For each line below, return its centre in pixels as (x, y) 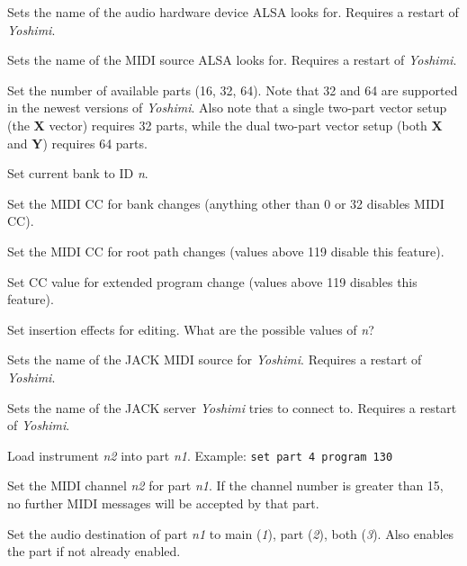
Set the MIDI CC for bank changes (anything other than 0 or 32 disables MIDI (226, 203)
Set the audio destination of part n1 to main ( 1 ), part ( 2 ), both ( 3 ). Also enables (231, 533)
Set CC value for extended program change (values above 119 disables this (212, 281)
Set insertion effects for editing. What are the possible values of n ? (191, 329)
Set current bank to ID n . (78, 173)
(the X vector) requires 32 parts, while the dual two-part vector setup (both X (225, 125)
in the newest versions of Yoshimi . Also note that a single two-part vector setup (227, 108)
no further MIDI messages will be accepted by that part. (163, 503)
